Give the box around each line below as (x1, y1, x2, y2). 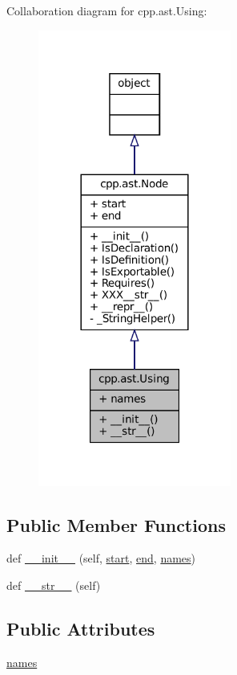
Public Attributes (6, 616, 155, 640)
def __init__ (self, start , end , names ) (6, 550, 196, 567)
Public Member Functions (6, 512, 226, 537)
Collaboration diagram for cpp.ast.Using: (6, 2, 207, 18)
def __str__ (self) (6, 577, 101, 594)
